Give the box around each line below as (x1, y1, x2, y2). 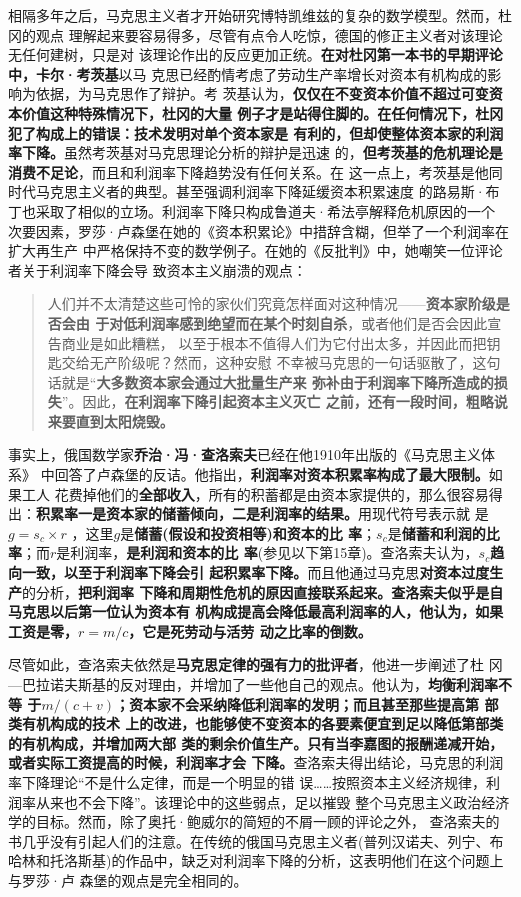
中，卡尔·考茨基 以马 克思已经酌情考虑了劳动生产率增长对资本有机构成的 (8, 63, 488, 84)
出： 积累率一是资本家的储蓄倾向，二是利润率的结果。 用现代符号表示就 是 (8, 503, 489, 524)
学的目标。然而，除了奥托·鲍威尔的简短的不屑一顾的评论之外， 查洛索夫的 (8, 811, 500, 832)
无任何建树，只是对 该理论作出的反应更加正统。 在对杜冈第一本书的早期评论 (8, 44, 503, 65)
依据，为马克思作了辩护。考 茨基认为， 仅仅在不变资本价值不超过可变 (35, 83, 489, 104)
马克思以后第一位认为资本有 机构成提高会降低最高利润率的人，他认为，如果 (8, 601, 504, 622)
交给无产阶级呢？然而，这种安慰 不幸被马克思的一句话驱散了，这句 (61, 352, 501, 373)
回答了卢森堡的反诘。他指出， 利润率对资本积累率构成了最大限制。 (54, 464, 489, 485)
